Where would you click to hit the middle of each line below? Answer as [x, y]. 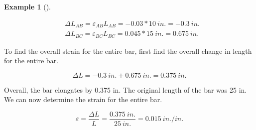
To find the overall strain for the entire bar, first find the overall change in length [128, 51]
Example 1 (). [27, 6]
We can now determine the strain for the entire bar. [83, 99]
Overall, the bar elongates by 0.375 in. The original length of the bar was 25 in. [126, 89]
